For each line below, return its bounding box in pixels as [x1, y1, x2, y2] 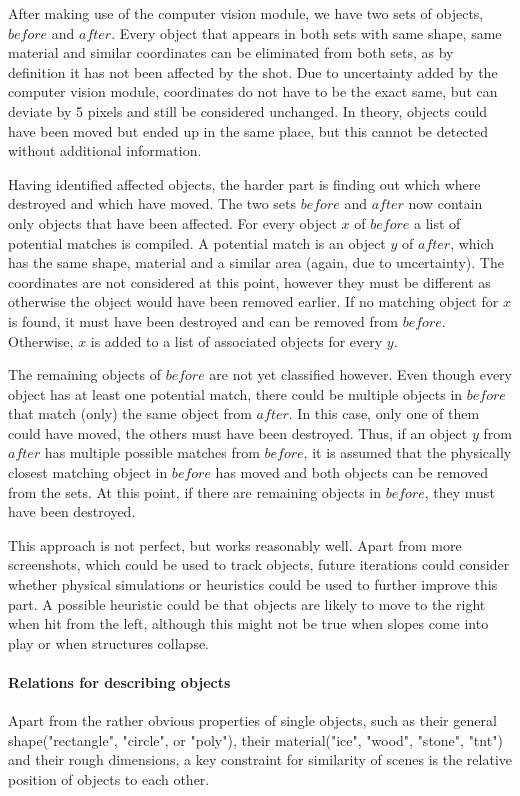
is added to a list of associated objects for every [90, 330, 383, 351]
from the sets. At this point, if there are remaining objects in [8, 481, 382, 502]
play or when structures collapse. [8, 632, 210, 653]
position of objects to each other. [8, 768, 210, 789]
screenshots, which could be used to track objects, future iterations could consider [8, 554, 510, 575]
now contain [408, 193, 483, 214]
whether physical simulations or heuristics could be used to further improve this [8, 574, 498, 595]
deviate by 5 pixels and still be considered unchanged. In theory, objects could [8, 100, 488, 121]
